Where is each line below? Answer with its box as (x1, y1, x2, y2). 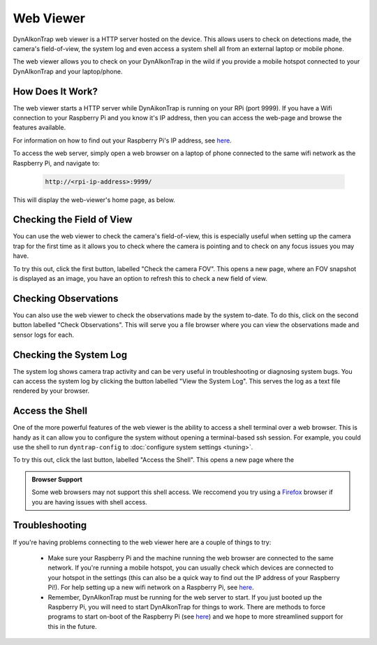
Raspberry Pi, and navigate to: (13, 159, 101, 167)
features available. (13, 123, 66, 132)
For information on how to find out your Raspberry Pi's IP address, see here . (13, 136, 232, 145)
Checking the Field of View (13, 214, 133, 226)
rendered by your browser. (13, 386, 90, 395)
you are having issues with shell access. (31, 498, 148, 506)
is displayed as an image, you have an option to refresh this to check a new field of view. (13, 275, 268, 283)
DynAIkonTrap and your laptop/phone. (13, 67, 123, 75)
